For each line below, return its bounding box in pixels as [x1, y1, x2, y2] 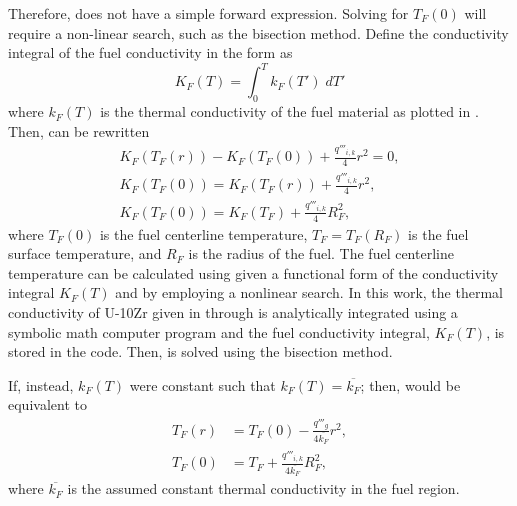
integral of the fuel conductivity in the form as [8, 42, 293, 63]
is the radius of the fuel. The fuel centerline [188, 243, 454, 264]
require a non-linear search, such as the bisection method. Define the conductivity [8, 22, 509, 43]
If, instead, [8, 374, 74, 395]
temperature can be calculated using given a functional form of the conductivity [8, 262, 499, 283]
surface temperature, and [8, 243, 162, 264]
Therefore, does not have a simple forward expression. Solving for [8, 3, 409, 23]
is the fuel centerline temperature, [99, 223, 308, 244]
